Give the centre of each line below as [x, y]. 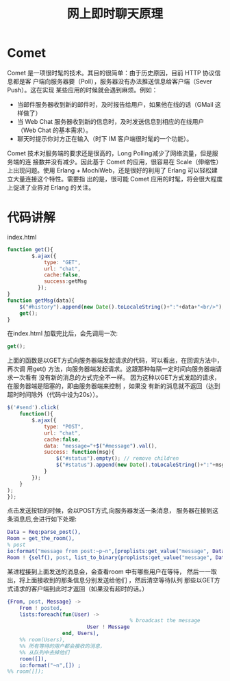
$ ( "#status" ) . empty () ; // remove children [117, 459]
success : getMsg [65, 281]
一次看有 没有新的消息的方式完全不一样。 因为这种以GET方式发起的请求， [116, 378]
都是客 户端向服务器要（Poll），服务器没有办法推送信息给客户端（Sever [112, 81]
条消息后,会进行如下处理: [42, 519]
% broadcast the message [165, 621]
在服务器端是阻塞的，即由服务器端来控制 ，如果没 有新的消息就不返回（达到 [114, 386]
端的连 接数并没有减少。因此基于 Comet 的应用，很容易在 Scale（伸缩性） [117, 162]
